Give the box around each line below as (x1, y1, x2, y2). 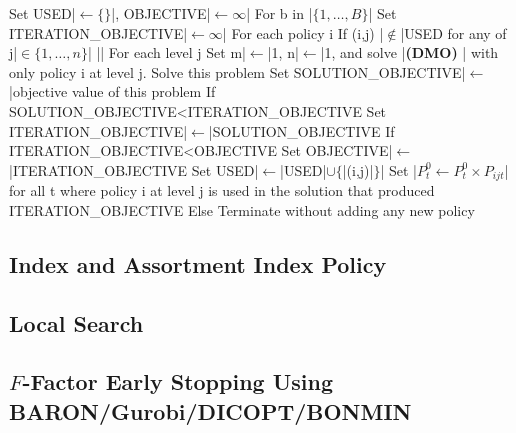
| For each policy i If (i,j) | (222, 22, 384, 43)
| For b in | (246, 3, 313, 23)
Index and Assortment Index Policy (9, 248, 387, 279)
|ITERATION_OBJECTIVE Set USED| (9, 159, 259, 180)
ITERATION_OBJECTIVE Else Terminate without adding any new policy (9, 199, 475, 220)
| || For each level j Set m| (87, 42, 246, 63)
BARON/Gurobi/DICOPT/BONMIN (9, 395, 412, 426)
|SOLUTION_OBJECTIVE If (208, 120, 395, 141)
